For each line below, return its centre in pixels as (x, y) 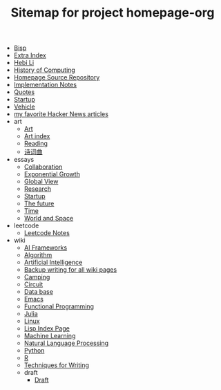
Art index (37, 136)
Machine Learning (50, 336)
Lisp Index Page (47, 328)
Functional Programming (59, 306)
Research (38, 189)
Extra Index (30, 55)
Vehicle (25, 107)
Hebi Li (24, 63)
